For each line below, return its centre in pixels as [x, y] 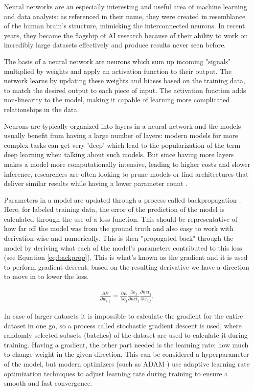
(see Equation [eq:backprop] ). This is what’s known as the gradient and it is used [126, 257]
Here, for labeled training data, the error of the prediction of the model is [114, 209]
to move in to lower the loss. [46, 276]
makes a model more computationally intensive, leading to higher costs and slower [127, 164]
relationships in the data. [42, 109]
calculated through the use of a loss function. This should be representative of [121, 218]
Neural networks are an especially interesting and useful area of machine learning [126, 6]
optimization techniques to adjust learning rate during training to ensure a [116, 373]
